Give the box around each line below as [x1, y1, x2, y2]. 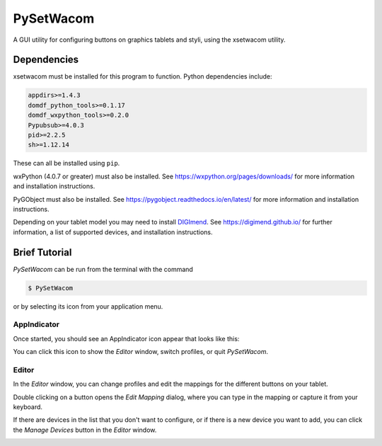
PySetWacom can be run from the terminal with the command [13, 265, 194, 273]
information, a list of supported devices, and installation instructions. [13, 227, 213, 236]
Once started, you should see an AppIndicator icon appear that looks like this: [13, 334, 240, 343]
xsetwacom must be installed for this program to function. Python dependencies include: [13, 72, 272, 81]
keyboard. [13, 403, 42, 411]
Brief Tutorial [13, 246, 72, 258]
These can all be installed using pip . [13, 159, 120, 168]
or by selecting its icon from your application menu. [13, 302, 163, 311]
